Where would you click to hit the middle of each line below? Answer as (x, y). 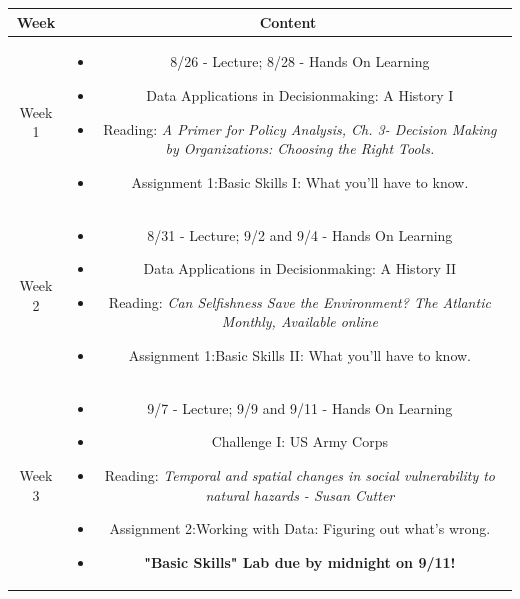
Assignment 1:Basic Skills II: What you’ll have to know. (300, 354)
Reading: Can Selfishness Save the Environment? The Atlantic (299, 301)
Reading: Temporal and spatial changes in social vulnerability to (299, 474)
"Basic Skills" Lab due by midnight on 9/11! (300, 561)
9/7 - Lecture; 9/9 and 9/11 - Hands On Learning (300, 407)
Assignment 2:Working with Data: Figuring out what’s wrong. (300, 528)
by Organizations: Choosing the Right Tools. (300, 148)
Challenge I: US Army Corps (300, 441)
